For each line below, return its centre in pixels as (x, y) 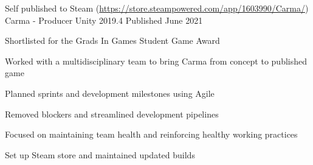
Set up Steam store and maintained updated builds (100, 154)
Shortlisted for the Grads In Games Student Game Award (112, 40)
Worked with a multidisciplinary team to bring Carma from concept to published (156, 61)
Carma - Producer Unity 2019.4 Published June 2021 (104, 20)
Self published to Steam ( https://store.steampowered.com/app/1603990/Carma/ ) (157, 8)
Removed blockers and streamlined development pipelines (112, 114)
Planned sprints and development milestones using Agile (110, 93)
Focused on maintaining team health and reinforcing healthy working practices (151, 134)
